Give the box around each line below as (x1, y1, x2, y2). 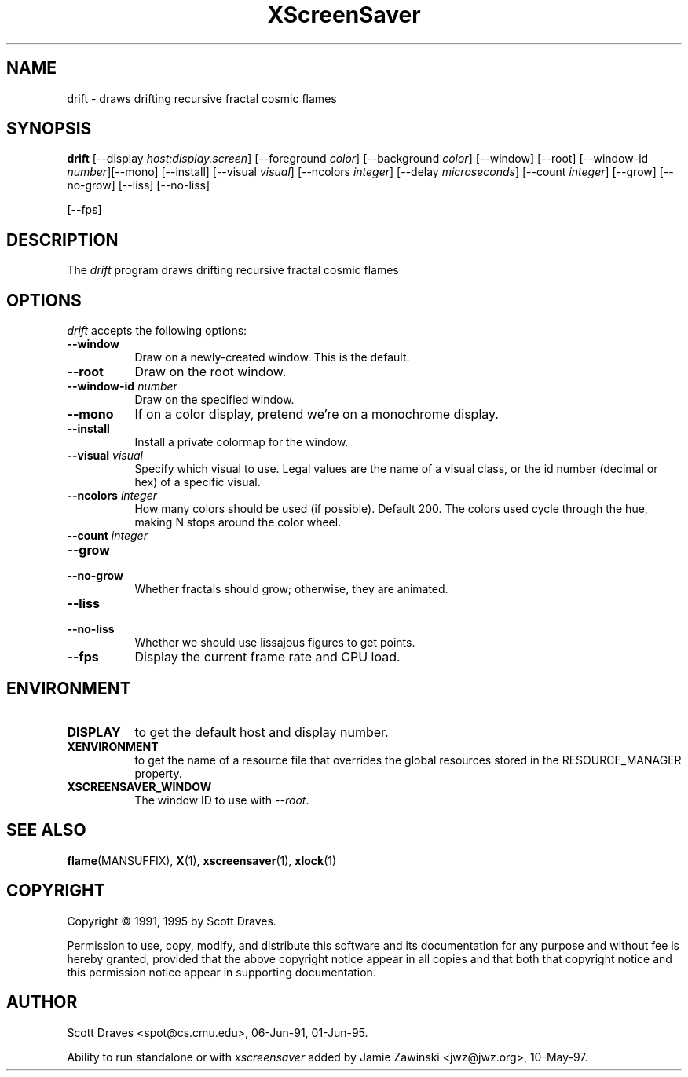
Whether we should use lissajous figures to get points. (134, 636, 415, 650)
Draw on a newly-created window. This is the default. (134, 350, 410, 364)
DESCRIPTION (6, 229, 119, 250)
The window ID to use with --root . (134, 793, 309, 807)
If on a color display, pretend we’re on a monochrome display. (134, 406, 499, 423)
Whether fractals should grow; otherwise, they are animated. (134, 582, 448, 596)
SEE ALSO (6, 820, 86, 841)
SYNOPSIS (6, 119, 92, 139)
